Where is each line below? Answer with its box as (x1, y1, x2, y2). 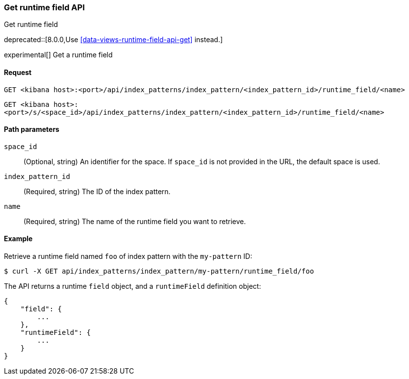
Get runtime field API (4, 2, 85, 12)
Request (4, 68, 32, 76)
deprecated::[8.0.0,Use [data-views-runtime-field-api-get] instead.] (4, 35, 223, 44)
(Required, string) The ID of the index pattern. (24, 187, 171, 196)
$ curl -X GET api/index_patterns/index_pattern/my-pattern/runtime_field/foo (4, 267, 314, 276)
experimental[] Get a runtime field (4, 51, 113, 59)
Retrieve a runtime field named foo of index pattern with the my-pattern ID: (4, 252, 253, 261)
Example (4, 234, 33, 243)
